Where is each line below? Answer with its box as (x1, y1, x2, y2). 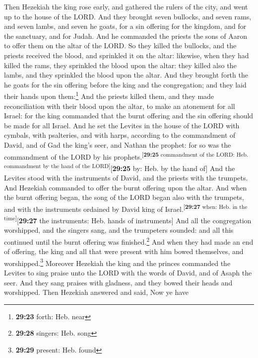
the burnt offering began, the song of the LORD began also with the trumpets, (4, 192, 244, 202)
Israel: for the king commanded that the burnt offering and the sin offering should (4, 110, 254, 121)
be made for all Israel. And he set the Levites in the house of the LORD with (4, 120, 240, 130)
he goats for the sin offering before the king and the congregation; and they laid (4, 79, 247, 89)
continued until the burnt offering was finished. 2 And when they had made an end (4, 235, 254, 247)
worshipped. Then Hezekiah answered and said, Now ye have (4, 287, 189, 297)
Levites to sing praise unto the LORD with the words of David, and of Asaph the (4, 268, 252, 278)
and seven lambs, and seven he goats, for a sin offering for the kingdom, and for (4, 21, 247, 31)
